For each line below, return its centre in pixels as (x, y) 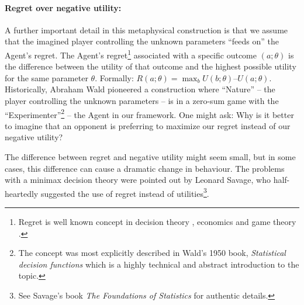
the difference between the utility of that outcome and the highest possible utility (151, 66)
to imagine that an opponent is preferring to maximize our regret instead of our (148, 125)
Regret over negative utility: (63, 7)
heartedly (22, 193)
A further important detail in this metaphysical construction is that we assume (146, 30)
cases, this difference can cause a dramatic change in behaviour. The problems (145, 168)
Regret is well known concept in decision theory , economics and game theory (157, 222)
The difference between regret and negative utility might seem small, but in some (150, 157)
